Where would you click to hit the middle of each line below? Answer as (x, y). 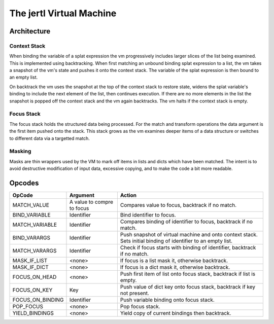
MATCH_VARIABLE (35, 225)
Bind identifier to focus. (148, 215)
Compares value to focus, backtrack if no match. (178, 205)
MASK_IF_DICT (30, 267)
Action (128, 195)
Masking (20, 151)
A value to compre (91, 202)
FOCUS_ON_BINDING (38, 300)
